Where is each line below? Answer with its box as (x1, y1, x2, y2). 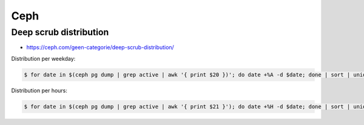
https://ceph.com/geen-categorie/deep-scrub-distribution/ (26, 44, 174, 51)
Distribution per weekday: (11, 55, 76, 62)
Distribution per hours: (11, 87, 68, 94)
